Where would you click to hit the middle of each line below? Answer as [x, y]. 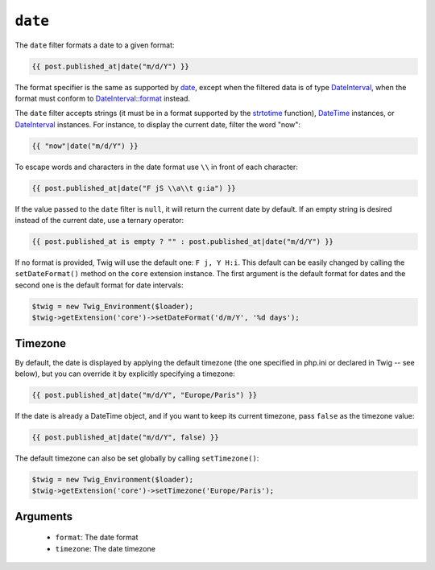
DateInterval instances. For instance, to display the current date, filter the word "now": [158, 124]
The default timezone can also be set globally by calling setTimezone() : [137, 458]
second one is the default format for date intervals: [99, 285]
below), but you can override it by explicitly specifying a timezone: [125, 374]
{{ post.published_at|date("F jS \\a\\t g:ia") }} [134, 188]
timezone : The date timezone [106, 548]
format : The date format [97, 537]
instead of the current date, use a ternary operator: [99, 221]
